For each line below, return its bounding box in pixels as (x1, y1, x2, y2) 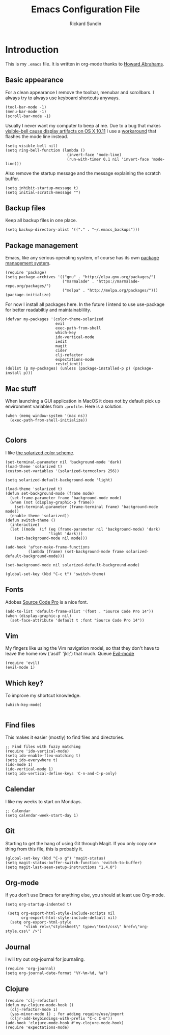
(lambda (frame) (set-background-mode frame (27, 549, 124, 554)
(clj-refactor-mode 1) (10, 1007, 58, 1012)
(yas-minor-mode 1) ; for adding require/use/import (10, 1011, 124, 1017)
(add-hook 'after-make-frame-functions (5, 544, 90, 549)
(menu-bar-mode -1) (5, 109, 47, 114)
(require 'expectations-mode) (5, 1025, 70, 1030)
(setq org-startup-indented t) (5, 902, 72, 907)
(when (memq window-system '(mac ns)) (5, 413, 88, 418)
